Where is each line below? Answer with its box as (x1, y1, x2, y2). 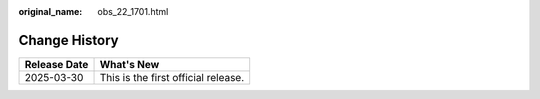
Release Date (24, 57, 89, 71)
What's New (99, 57, 160, 71)
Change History (18, 31, 119, 49)
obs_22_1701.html (97, 6, 169, 17)
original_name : (18, 6, 83, 17)
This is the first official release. (99, 70, 245, 84)
